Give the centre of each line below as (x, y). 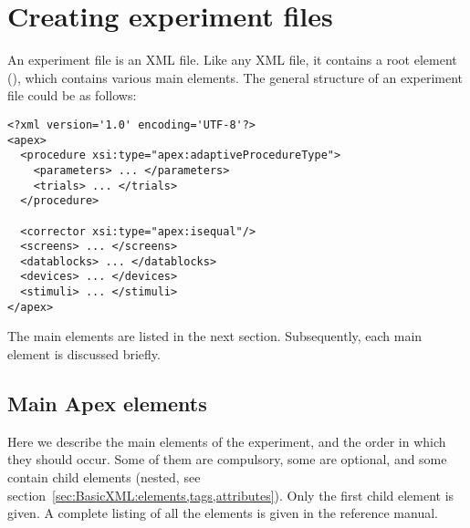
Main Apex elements (107, 404)
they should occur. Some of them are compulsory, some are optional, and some (227, 459)
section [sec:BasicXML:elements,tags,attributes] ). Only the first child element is (231, 495)
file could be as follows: (72, 95)
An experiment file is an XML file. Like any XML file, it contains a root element (232, 60)
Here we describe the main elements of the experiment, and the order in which (227, 441)
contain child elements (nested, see (104, 477)
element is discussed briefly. (84, 354)
